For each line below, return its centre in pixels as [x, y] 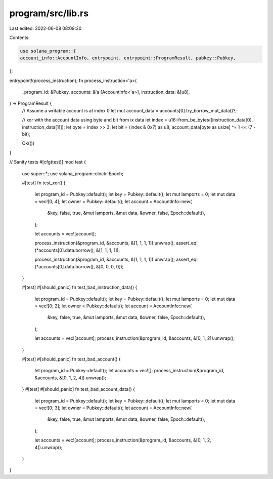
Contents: [19, 37]
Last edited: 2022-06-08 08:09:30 [45, 28]
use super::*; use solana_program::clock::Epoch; [73, 173]
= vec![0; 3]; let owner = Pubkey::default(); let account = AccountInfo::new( [113, 408]
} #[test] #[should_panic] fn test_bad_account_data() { [78, 389]
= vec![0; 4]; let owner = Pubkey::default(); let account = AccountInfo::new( [113, 201]
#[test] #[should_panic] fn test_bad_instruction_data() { [80, 287]
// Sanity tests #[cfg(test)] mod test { [48, 162]
